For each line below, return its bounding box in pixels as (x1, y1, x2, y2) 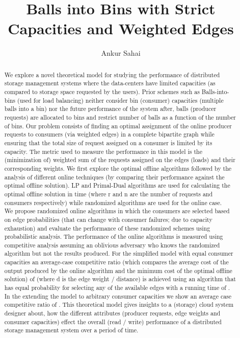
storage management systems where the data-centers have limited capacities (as (4, 79, 216, 87)
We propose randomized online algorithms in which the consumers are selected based (4, 207, 230, 215)
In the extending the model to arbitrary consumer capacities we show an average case (4, 291, 232, 300)
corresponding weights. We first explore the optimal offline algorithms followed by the (4, 164, 232, 172)
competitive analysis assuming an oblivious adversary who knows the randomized (4, 240, 220, 249)
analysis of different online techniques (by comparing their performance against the (4, 172, 225, 181)
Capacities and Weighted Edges (8, 18, 234, 39)
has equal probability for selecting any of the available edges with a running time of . (4, 283, 230, 292)
